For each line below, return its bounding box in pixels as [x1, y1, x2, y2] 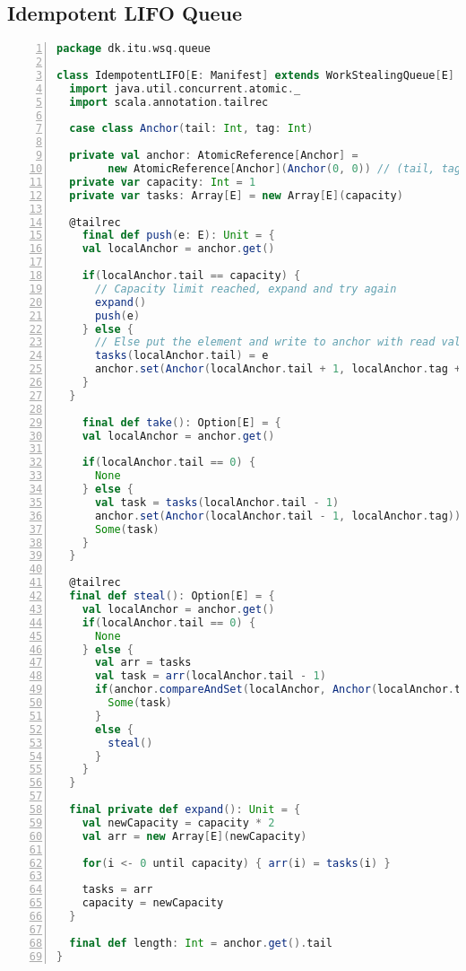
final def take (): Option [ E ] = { [82, 416, 281, 429]
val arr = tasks [94, 656, 192, 669]
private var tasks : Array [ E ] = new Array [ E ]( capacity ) [69, 188, 403, 202]
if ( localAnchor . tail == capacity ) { [82, 269, 301, 283]
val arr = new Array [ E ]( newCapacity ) [82, 829, 307, 843]
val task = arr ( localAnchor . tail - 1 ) [94, 669, 326, 683]
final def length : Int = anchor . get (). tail [69, 936, 332, 949]
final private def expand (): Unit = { [69, 803, 301, 817]
